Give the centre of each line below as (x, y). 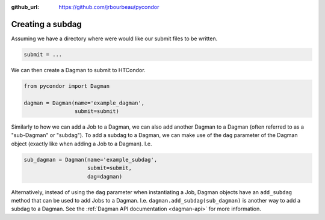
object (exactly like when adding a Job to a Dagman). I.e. (82, 144)
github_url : (25, 7)
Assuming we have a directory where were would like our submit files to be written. (114, 38)
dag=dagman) (105, 176)
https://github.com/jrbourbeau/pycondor (109, 7)
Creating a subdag (47, 24)
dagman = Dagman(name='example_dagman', (84, 103)
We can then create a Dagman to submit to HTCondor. (78, 70)
